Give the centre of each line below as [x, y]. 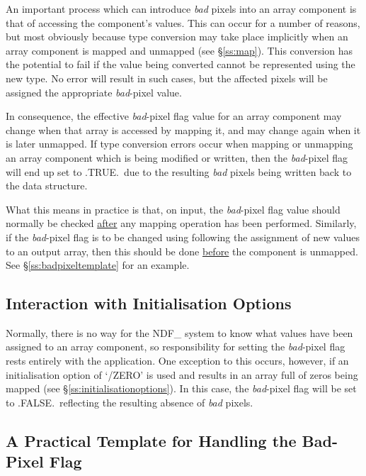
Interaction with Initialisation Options [149, 303]
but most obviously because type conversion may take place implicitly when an [177, 37]
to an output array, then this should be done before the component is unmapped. [182, 251]
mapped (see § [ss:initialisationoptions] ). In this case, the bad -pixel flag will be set [181, 388]
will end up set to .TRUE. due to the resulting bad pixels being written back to [179, 171]
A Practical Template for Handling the [151, 440]
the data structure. [47, 186]
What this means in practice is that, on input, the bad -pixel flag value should [173, 209]
